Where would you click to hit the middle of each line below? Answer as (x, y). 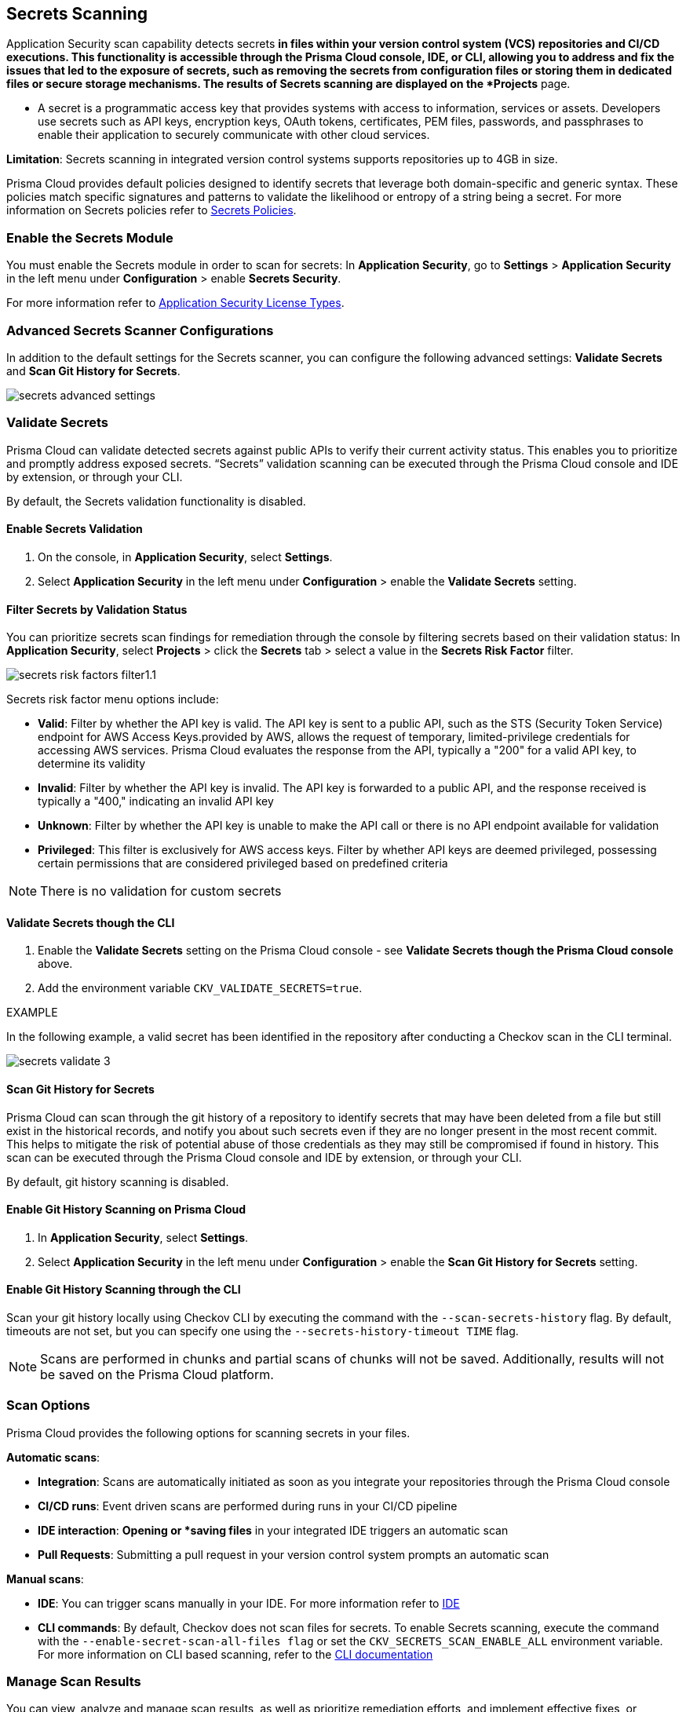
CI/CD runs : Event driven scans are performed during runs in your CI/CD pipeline (248, 1506)
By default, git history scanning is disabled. (118, 1181)
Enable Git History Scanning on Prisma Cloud (126, 1210)
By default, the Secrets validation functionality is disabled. (156, 501)
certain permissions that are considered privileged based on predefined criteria (243, 863)
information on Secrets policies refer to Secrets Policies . (151, 210)
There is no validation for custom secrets (161, 891)
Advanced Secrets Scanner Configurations (140, 330)
